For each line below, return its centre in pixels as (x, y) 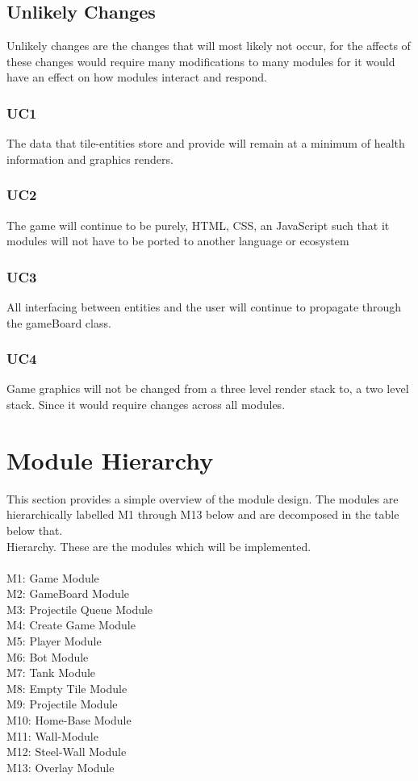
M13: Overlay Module (61, 767)
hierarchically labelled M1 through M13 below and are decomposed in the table (203, 514)
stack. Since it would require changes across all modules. (146, 405)
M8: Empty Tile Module (67, 688)
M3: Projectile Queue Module (80, 609)
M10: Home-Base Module (69, 720)
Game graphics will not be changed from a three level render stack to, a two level (208, 388)
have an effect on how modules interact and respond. (137, 77)
